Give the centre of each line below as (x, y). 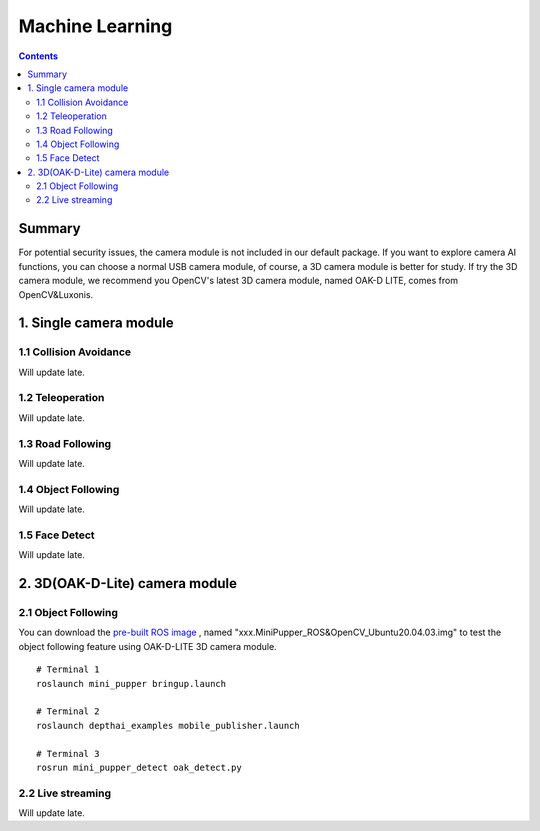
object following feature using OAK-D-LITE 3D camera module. (147, 646)
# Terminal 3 (68, 753)
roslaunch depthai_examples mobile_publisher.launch (168, 725)
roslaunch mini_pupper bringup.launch (131, 683)
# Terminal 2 (68, 711)
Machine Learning (95, 26)
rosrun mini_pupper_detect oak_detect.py (139, 767)
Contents (38, 56)
